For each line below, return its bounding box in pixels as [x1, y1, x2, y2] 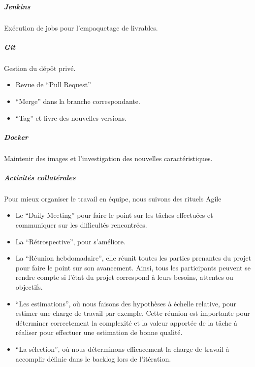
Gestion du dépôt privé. [4, 63, 76, 73]
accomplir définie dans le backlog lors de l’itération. [15, 353, 171, 364]
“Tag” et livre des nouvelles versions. [15, 112, 127, 123]
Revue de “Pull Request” [15, 79, 91, 90]
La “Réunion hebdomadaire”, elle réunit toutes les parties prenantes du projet [15, 253, 252, 263]
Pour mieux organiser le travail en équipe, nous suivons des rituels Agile [4, 193, 222, 203]
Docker [4, 132, 29, 142]
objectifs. [15, 281, 43, 292]
